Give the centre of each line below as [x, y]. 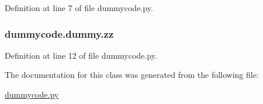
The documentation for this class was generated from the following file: [132, 75]
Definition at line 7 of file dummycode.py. [79, 8]
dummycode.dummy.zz [59, 33]
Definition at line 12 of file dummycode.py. [81, 55]
